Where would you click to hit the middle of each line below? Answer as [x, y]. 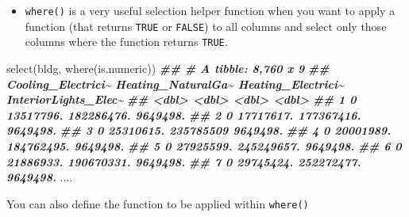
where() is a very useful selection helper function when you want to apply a [210, 10]
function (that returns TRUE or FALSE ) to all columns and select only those [206, 26]
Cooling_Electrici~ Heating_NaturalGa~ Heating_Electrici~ [175, 84]
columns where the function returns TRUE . [126, 42]
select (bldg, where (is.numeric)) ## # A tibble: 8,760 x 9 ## [168, 68]
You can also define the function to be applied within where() [158, 203]
